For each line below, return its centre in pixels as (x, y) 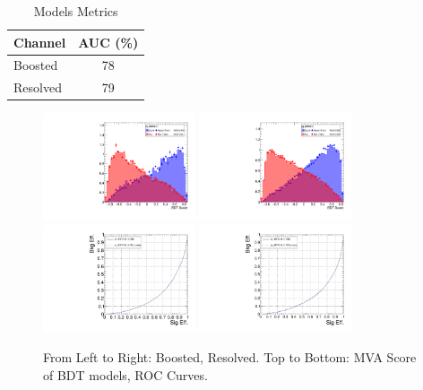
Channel (40, 42)
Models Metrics (76, 11)
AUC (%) (108, 42)
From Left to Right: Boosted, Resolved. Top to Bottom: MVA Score (230, 357)
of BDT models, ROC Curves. (125, 374)
